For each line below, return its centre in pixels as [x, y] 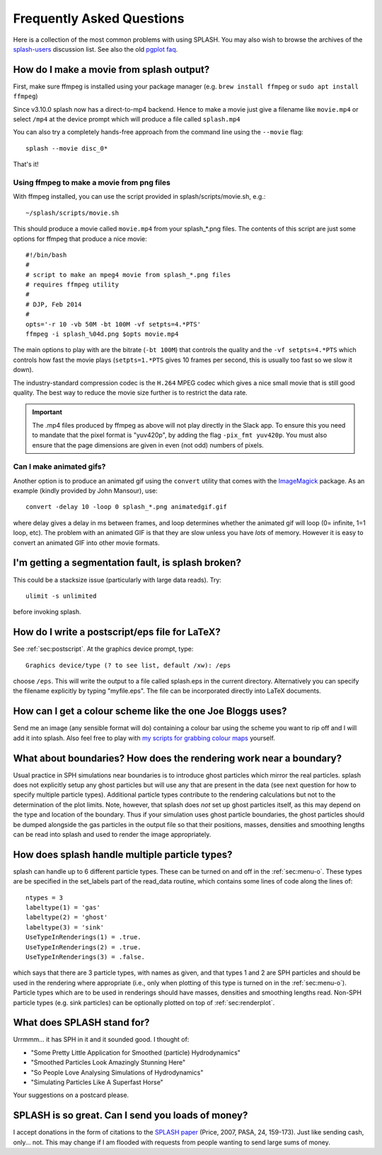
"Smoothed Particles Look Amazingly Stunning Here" [108, 1062]
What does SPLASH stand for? [81, 1022]
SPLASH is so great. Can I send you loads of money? [131, 1116]
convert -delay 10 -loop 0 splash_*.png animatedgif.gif [127, 507]
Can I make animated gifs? [59, 467]
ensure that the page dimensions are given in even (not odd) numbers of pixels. [148, 445]
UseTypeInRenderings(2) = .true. [83, 947]
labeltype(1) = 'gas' [63, 908]
